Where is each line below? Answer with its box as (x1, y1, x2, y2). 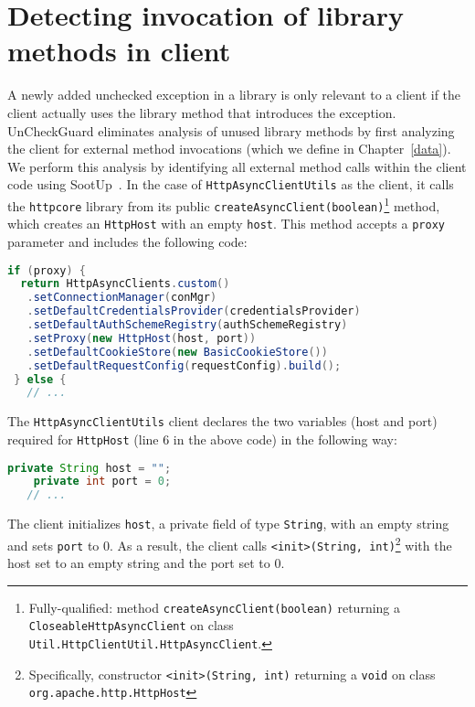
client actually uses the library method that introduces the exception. (7, 102, 396, 122)
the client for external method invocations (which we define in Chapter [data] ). (7, 139, 451, 158)
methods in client (7, 32, 231, 70)
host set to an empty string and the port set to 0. (7, 553, 285, 573)
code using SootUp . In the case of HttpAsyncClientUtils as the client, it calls (7, 175, 454, 194)
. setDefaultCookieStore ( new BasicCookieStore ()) (26, 345, 328, 359)
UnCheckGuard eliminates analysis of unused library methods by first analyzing (7, 121, 455, 140)
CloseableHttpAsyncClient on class (28, 616, 234, 635)
